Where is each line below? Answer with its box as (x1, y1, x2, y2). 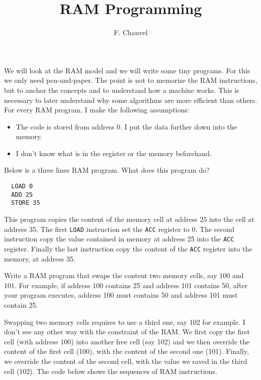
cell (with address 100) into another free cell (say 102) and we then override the (4, 336, 250, 346)
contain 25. (4, 299, 38, 310)
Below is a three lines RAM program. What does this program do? (4, 165, 210, 175)
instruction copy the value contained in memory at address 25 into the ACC (4, 233, 234, 244)
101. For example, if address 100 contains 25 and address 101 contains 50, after (4, 280, 248, 290)
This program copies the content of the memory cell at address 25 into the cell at (4, 214, 254, 224)
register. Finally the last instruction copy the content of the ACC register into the (4, 243, 252, 254)
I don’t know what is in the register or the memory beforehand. (16, 148, 212, 158)
